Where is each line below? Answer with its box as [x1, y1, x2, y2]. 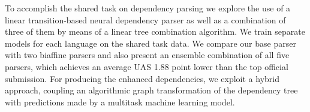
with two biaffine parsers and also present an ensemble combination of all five [5, 49, 290, 61]
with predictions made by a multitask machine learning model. [5, 95, 235, 108]
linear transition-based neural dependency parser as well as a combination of [5, 13, 286, 26]
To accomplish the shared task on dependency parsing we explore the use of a [5, 2, 291, 14]
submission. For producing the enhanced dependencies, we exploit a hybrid [5, 72, 279, 84]
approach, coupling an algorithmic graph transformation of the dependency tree [5, 84, 298, 96]
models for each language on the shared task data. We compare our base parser [5, 37, 296, 49]
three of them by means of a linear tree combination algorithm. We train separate [5, 25, 305, 38]
